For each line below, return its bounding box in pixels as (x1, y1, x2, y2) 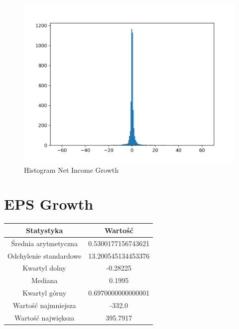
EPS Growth (4, 194, 94, 214)
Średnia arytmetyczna (11, 238, 78, 248)
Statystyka (25, 225, 63, 235)
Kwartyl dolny (22, 263, 66, 273)
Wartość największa (14, 312, 75, 323)
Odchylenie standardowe (7, 250, 82, 261)
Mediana (31, 275, 58, 286)
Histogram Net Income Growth (24, 164, 119, 175)
